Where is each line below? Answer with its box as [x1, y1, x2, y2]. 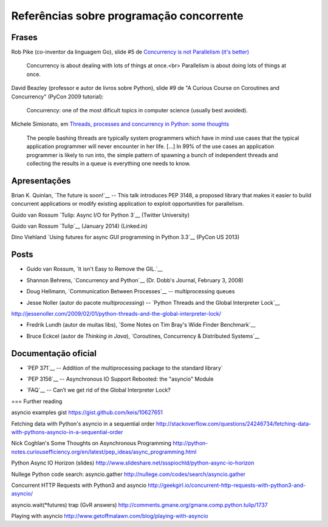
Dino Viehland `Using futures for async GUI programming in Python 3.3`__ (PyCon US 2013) [11, 234, 240, 241]
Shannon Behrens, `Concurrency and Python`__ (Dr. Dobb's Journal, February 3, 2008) [26, 276, 244, 284]
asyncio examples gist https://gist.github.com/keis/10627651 [11, 409, 163, 416]
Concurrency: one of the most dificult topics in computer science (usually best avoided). [26, 107, 248, 114]
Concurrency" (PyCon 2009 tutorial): [11, 93, 104, 100]
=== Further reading [11, 398, 63, 405]
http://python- [173, 440, 208, 447]
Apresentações [11, 175, 71, 186]
